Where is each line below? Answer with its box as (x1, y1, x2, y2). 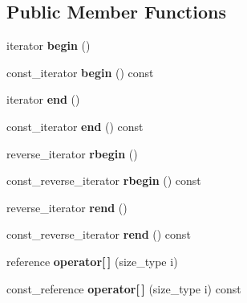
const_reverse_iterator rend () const (6, 226, 191, 243)
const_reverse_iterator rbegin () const (6, 172, 201, 189)
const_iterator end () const (6, 117, 144, 134)
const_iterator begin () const (6, 63, 154, 80)
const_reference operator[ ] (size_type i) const (6, 280, 241, 297)
